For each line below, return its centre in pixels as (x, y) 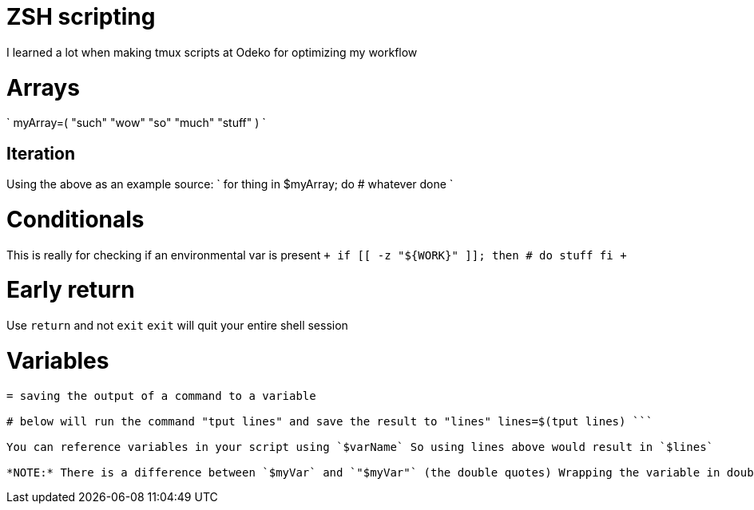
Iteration (41, 153)
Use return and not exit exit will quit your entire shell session (177, 326)
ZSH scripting (81, 17)
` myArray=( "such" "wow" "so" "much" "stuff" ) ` (136, 123)
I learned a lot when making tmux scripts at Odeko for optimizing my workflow (212, 52)
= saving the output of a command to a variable (161, 395)
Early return (71, 290)
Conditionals (75, 219)
